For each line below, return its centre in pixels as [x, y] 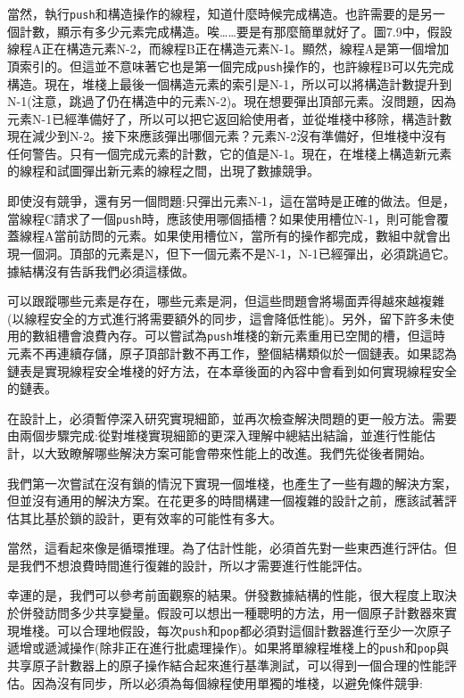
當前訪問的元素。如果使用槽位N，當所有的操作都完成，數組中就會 [246, 236]
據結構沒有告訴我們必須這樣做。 [101, 271]
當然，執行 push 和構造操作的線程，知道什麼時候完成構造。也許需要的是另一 [226, 13]
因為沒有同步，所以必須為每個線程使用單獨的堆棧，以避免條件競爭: [227, 682]
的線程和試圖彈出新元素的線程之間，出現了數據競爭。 [163, 171]
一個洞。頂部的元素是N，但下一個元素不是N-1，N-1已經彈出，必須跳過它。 [237, 253]
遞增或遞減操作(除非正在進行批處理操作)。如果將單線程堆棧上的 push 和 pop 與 [228, 648]
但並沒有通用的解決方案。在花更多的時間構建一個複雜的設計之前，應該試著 [226, 501]
